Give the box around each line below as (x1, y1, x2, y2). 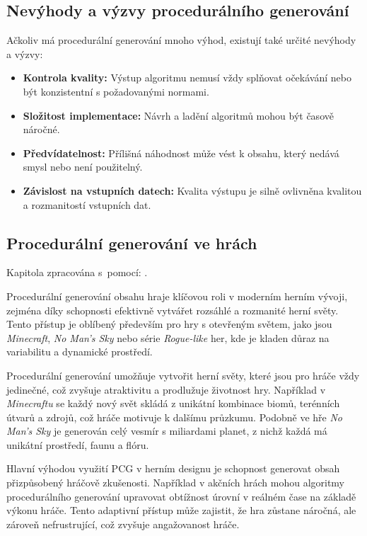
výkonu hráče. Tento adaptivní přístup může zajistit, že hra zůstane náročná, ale (6, 503, 356, 518)
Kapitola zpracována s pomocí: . (6, 265, 148, 280)
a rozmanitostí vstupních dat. (23, 197, 151, 212)
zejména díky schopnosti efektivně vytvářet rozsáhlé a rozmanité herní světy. (6, 302, 339, 317)
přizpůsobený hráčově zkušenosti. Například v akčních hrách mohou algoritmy (6, 475, 345, 490)
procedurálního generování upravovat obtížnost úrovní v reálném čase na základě (6, 489, 356, 503)
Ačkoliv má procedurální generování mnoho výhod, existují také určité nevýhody (6, 33, 356, 47)
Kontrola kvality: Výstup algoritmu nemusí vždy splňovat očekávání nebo (23, 70, 351, 85)
